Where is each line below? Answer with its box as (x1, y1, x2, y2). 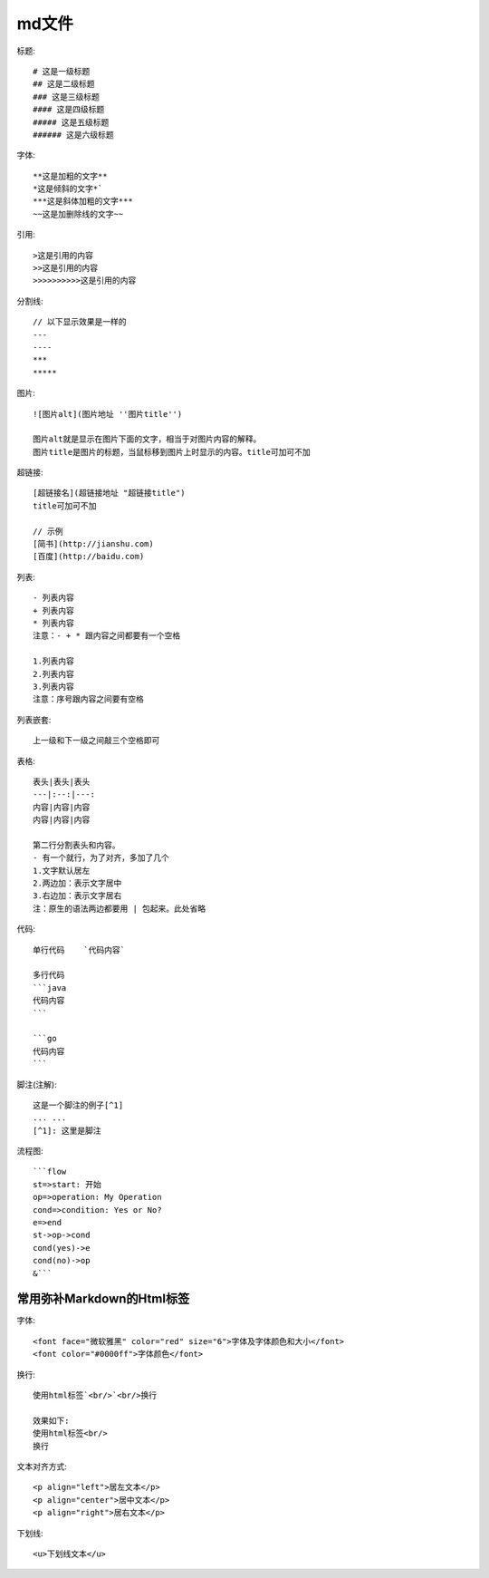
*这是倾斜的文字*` (33, 184, 103, 194)
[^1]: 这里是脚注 (33, 1125, 101, 1136)
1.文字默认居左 (33, 866, 91, 876)
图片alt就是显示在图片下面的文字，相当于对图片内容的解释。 (33, 434, 262, 444)
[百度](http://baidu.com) (33, 551, 145, 562)
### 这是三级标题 (33, 92, 100, 102)
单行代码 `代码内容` (33, 944, 126, 955)
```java (33, 983, 67, 992)
